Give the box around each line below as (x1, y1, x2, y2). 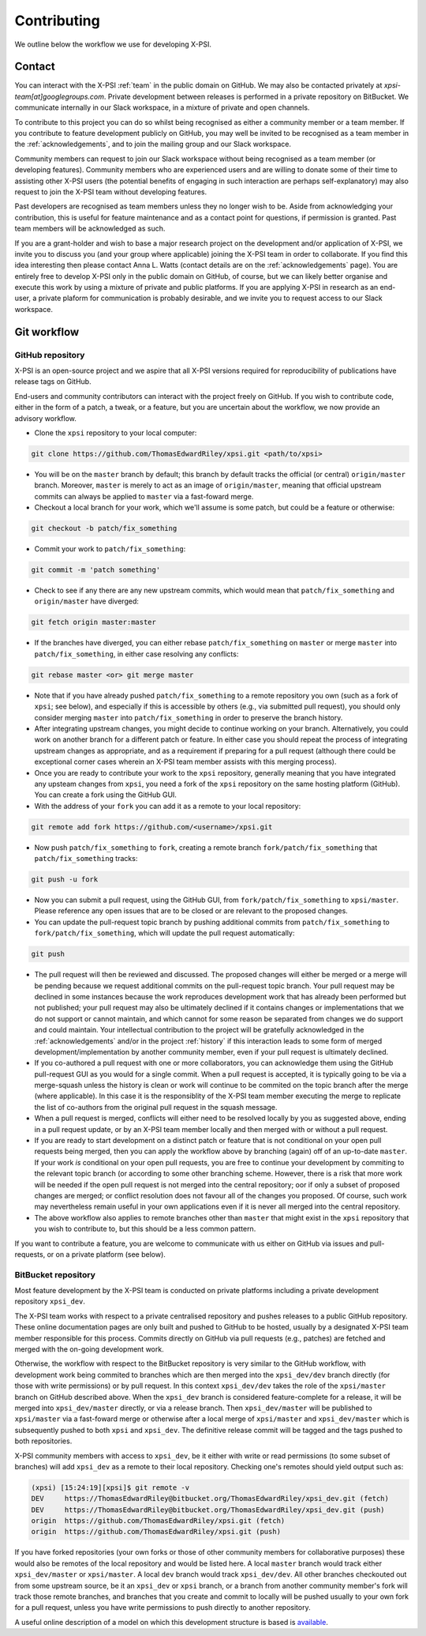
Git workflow (14, 325, 80, 339)
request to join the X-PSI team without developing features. (14, 186, 207, 197)
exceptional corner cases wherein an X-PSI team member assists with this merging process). (34, 757, 337, 766)
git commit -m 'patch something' (31, 566, 161, 574)
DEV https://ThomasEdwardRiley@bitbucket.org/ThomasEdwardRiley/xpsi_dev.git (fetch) (31, 1494, 390, 1503)
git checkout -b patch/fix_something (31, 524, 177, 533)
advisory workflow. (14, 413, 77, 423)
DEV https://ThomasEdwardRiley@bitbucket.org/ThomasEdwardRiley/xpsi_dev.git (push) (31, 1505, 386, 1514)
